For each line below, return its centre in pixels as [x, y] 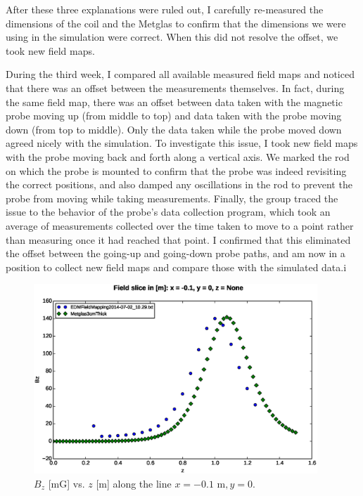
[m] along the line [134, 483]
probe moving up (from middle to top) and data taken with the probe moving [174, 116]
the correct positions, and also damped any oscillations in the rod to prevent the [179, 184]
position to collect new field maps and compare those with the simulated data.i [176, 267]
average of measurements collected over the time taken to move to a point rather [180, 225]
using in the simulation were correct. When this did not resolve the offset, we [172, 37]
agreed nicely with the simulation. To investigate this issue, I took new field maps [182, 143]
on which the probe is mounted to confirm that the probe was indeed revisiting [176, 170]
